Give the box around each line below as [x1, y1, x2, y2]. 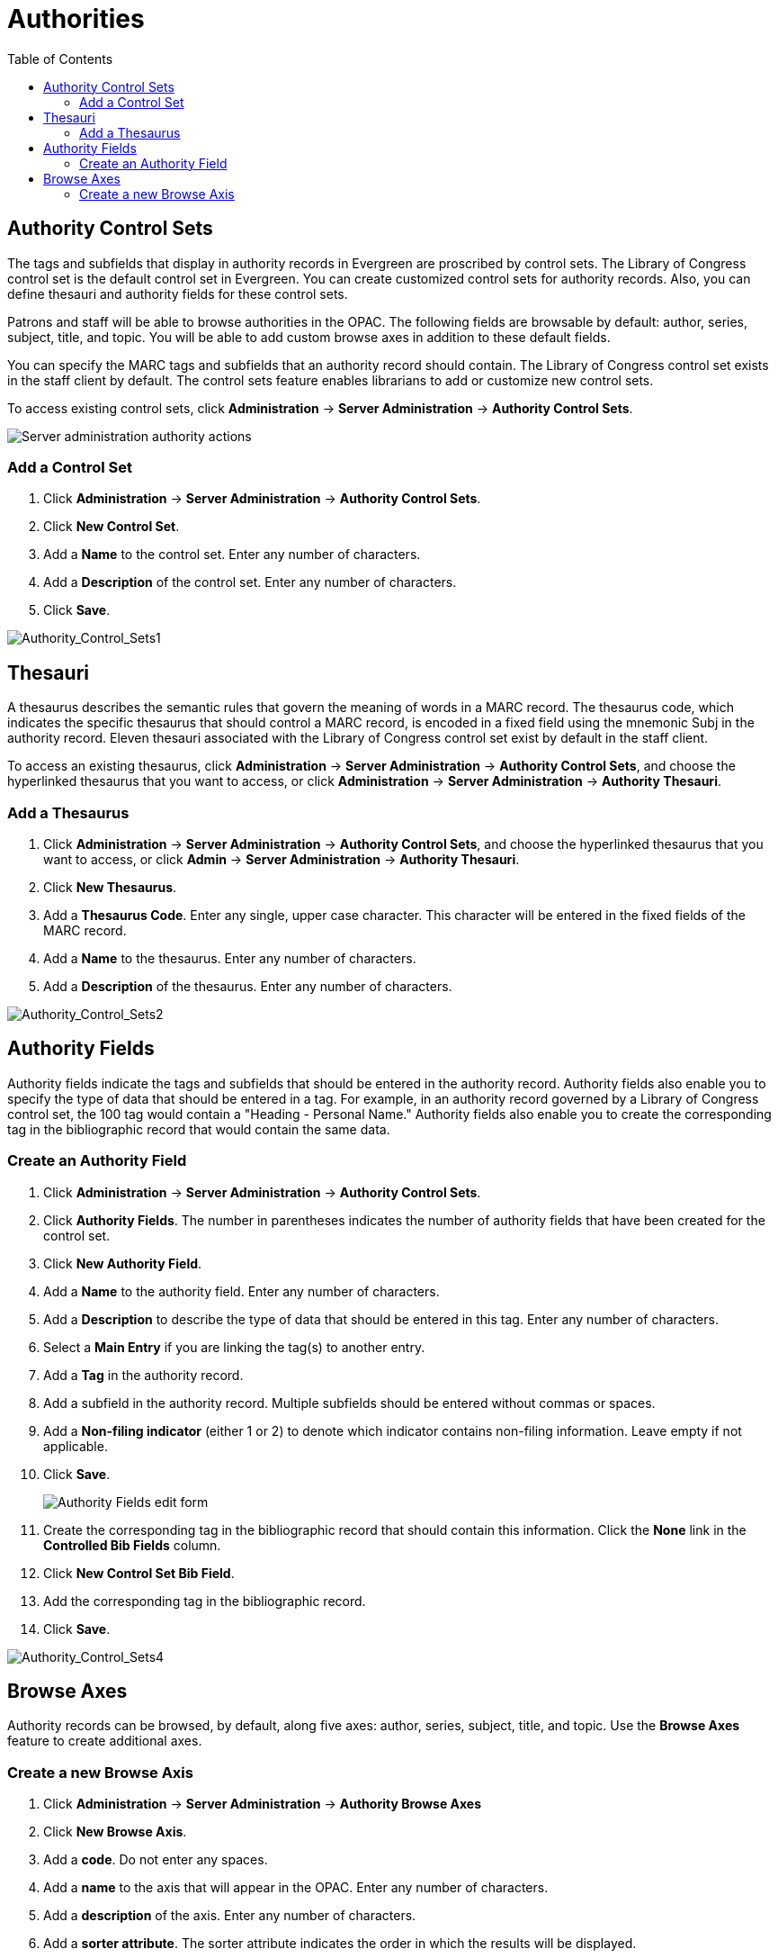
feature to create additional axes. [7, 1733, 202, 1749]
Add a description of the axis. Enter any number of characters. [43, 1908, 416, 1924]
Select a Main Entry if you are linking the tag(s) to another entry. [43, 1339, 425, 1355]
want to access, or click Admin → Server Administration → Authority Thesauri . [43, 851, 520, 867]
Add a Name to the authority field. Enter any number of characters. [43, 1283, 440, 1299]
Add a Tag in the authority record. [43, 1367, 244, 1383]
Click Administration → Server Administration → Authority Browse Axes [43, 1796, 482, 1812]
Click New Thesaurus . [43, 879, 177, 895]
